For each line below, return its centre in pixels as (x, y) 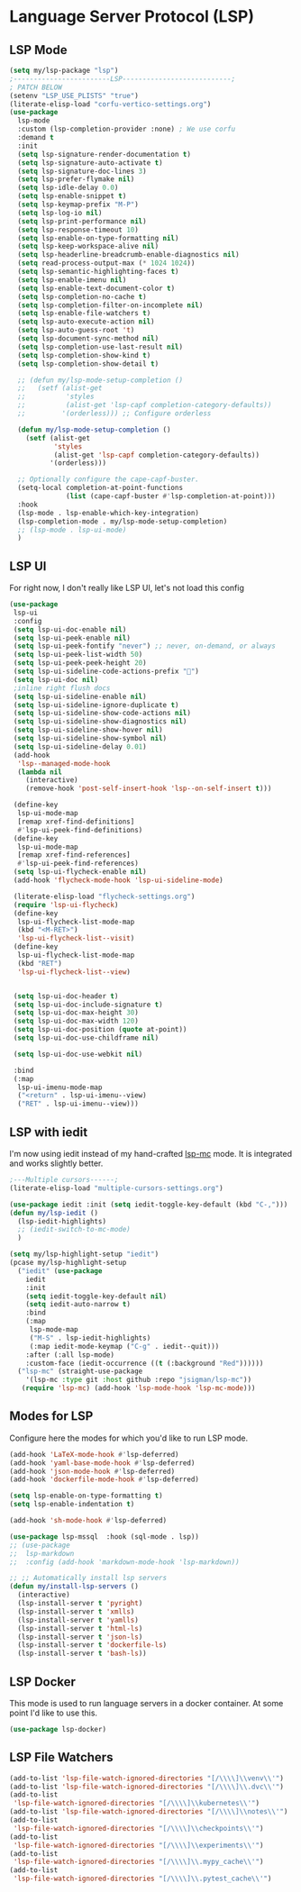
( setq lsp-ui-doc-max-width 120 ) (76, 1021)
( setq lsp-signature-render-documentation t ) (105, 154)
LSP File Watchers (61, 1757)
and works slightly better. (56, 1163)
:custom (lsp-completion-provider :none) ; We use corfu (127, 129)
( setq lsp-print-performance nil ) (82, 221)
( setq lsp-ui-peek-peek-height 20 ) (80, 663)
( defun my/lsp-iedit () (54, 1213)
